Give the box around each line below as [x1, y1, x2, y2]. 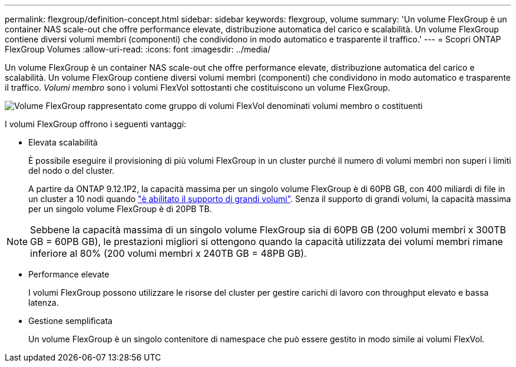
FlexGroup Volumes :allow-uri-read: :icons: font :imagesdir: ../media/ [5, 44, 271, 54]
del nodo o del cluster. [28, 166, 115, 176]
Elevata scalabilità [28, 137, 98, 147]
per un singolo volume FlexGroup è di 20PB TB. [28, 204, 212, 214]
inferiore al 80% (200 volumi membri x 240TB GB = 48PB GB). [30, 247, 307, 259]
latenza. [28, 297, 59, 308]
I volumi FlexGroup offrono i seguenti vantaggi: [5, 119, 187, 129]
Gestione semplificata [28, 316, 113, 326]
